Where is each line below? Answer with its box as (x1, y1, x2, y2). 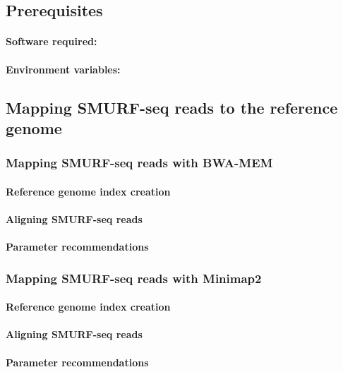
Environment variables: (6, 61, 121, 76)
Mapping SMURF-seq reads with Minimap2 (6, 269, 262, 287)
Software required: (6, 34, 97, 49)
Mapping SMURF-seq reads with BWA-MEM (6, 154, 273, 172)
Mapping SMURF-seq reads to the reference (6, 96, 338, 118)
